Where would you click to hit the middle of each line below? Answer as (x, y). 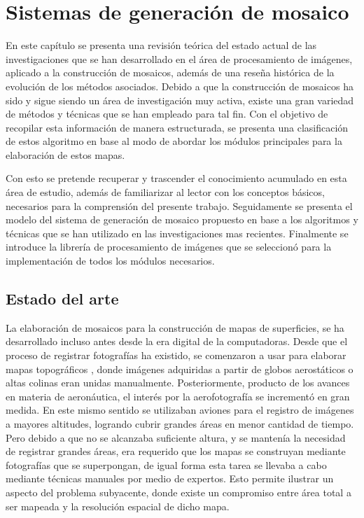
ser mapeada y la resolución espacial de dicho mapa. (118, 506)
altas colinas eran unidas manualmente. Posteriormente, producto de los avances (178, 383)
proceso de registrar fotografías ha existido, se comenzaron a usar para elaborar (176, 355)
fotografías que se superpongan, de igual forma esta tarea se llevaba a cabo (166, 464)
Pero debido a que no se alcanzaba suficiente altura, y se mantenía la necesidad (176, 437)
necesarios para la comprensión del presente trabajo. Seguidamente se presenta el (179, 205)
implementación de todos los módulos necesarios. (110, 261)
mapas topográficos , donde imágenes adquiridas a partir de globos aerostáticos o (180, 369)
